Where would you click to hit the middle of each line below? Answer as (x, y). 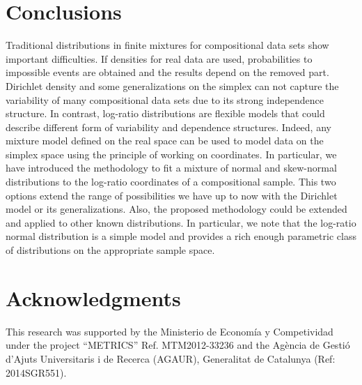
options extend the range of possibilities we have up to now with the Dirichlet (172, 195)
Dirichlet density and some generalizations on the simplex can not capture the (172, 85)
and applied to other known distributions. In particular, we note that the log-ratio (181, 222)
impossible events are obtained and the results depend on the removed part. (167, 72)
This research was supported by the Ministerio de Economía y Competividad (170, 331)
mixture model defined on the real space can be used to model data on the (165, 141)
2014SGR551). (36, 372)
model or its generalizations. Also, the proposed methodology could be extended (176, 209)
